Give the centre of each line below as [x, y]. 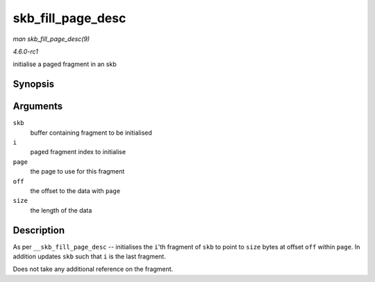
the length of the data [61, 210]
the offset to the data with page [75, 190]
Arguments [38, 107]
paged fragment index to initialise [78, 152]
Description [39, 230]
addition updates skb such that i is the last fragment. [89, 256]
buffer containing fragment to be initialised [91, 133]
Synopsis [34, 84]
